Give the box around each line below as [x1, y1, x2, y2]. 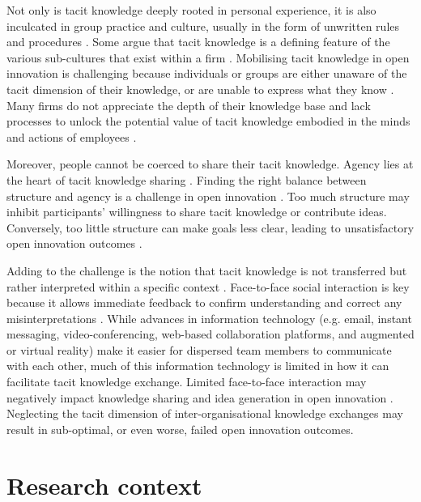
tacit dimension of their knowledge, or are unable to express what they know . [6, 80, 394, 97]
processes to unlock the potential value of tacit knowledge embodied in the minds [6, 113, 410, 130]
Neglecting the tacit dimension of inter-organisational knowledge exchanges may [6, 405, 403, 422]
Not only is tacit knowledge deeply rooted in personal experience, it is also [6, 2, 376, 18]
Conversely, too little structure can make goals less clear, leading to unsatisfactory [6, 219, 415, 236]
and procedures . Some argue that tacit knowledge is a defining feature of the [6, 33, 390, 50]
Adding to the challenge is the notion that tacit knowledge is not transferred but [6, 262, 407, 279]
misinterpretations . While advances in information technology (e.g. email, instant [6, 309, 412, 326]
